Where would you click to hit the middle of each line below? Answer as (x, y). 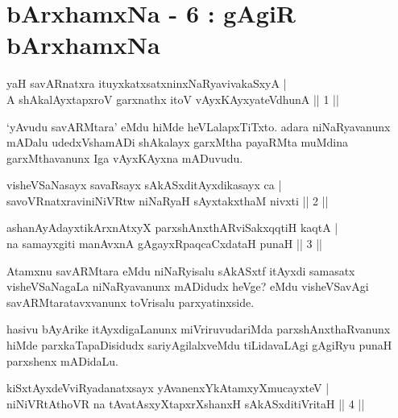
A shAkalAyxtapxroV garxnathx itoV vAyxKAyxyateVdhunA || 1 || (173, 99)
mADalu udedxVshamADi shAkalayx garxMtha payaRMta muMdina (177, 142)
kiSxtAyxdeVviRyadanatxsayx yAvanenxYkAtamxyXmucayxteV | (168, 388)
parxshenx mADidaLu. (62, 360)
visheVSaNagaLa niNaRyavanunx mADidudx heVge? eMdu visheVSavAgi (188, 286)
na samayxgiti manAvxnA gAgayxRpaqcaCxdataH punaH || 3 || (164, 244)
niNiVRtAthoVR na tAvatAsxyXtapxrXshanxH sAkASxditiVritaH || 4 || (186, 403)
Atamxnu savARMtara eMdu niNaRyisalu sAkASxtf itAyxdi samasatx (181, 270)
